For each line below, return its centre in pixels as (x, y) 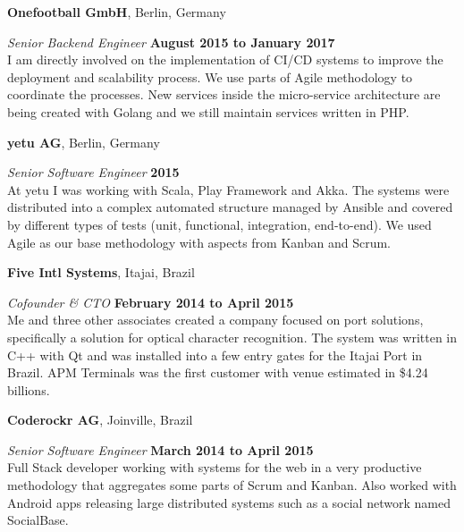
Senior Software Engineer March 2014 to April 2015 (160, 449)
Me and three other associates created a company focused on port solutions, (215, 320)
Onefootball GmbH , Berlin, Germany (117, 12)
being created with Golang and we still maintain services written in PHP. (208, 111)
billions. (29, 389)
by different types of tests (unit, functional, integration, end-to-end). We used (219, 224)
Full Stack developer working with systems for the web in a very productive (215, 467)
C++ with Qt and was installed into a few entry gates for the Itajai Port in (215, 355)
